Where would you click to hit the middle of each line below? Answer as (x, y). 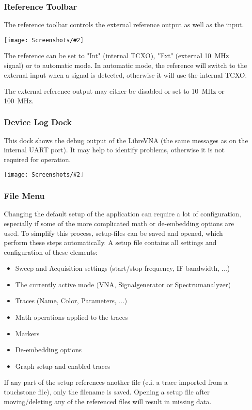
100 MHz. (19, 100)
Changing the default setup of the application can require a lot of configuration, (123, 214)
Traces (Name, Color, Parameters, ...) (71, 301)
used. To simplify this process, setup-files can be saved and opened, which (113, 233)
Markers (27, 333)
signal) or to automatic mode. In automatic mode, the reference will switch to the (126, 65)
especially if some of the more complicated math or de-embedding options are (119, 223)
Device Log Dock (38, 122)
